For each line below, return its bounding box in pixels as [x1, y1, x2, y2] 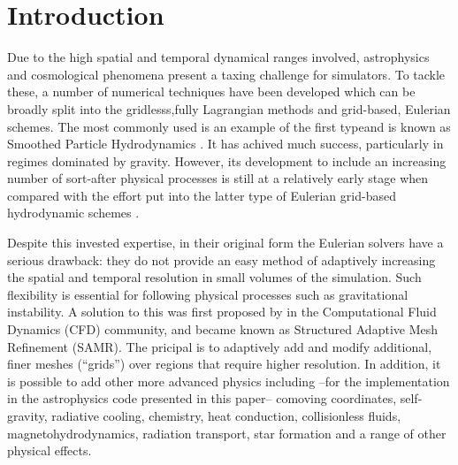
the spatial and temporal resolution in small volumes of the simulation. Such [7, 268, 422, 286]
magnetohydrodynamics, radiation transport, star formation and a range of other [7, 423, 447, 442]
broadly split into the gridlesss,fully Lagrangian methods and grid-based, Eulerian [7, 99, 451, 118]
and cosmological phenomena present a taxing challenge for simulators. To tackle [7, 65, 446, 83]
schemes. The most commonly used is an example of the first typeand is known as [7, 117, 451, 135]
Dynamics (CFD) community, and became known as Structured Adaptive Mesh [7, 320, 439, 339]
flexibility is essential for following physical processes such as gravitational [7, 285, 408, 303]
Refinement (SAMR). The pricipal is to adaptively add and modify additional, [7, 337, 432, 355]
